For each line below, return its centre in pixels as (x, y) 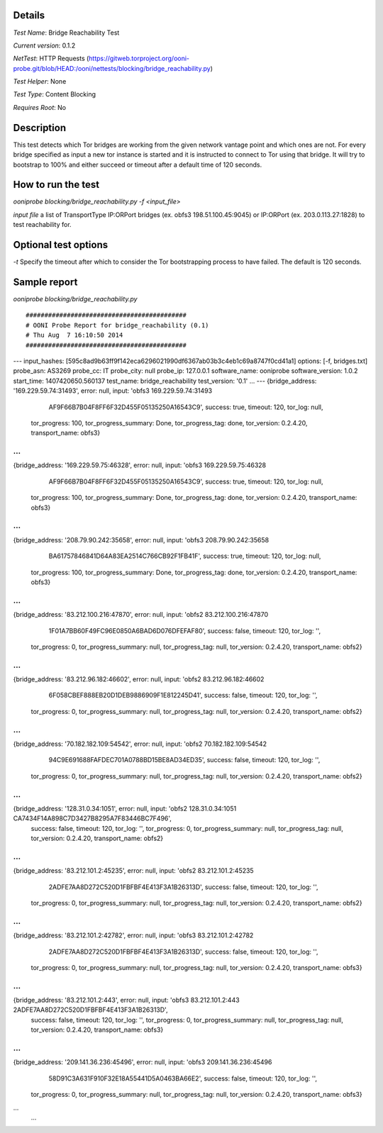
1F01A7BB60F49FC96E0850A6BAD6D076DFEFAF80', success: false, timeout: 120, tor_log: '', (185, 630)
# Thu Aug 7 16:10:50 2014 (74, 335)
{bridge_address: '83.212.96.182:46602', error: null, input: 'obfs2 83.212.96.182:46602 (139, 679)
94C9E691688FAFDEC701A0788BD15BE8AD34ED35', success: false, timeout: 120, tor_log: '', (184, 760)
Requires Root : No (40, 107)
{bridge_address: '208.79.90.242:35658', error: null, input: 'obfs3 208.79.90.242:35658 (141, 540)
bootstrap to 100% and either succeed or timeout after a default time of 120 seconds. (138, 164)
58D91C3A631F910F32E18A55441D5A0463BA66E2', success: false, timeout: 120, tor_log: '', (183, 1078)
